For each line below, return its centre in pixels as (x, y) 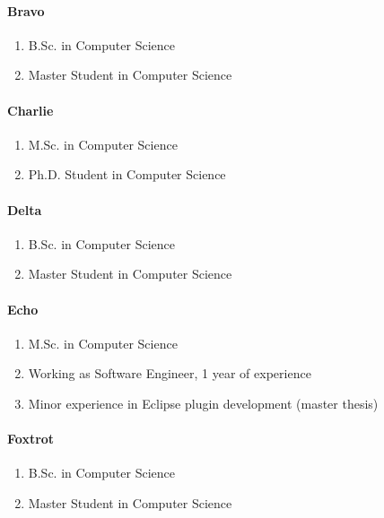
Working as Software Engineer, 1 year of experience (170, 373)
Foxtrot (31, 439)
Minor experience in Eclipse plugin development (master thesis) (203, 403)
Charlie (31, 110)
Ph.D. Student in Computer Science (127, 174)
